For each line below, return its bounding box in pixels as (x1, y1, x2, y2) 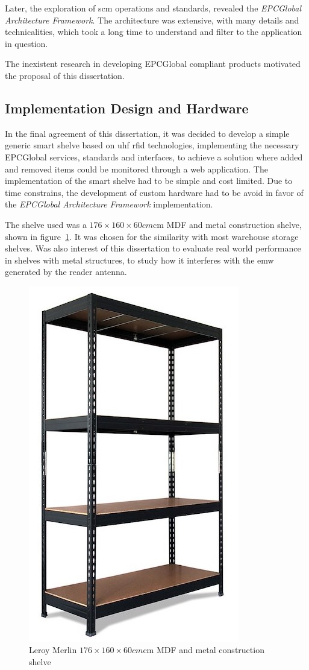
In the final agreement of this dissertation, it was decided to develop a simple (5, 127, 290, 139)
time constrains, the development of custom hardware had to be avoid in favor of (5, 186, 304, 198)
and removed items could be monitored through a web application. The (5, 162, 268, 175)
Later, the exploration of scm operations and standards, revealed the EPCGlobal (5, 2, 302, 14)
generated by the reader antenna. (5, 265, 127, 278)
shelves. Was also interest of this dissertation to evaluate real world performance (5, 242, 301, 254)
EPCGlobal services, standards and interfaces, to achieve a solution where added (5, 150, 303, 163)
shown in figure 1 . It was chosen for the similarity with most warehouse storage (5, 230, 299, 242)
